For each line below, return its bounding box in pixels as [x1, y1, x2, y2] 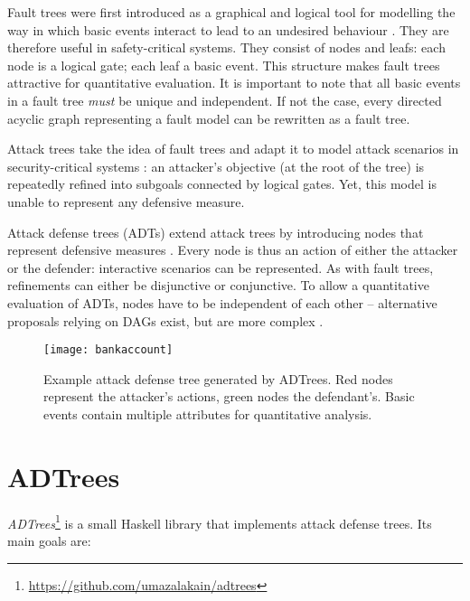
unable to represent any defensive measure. [7, 192, 245, 211]
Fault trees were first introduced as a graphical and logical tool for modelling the [7, 3, 456, 21]
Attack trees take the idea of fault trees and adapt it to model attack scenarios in [7, 139, 459, 158]
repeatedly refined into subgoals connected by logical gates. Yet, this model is [7, 174, 437, 193]
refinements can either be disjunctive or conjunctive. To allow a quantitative [7, 276, 429, 295]
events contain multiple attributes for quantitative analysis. [43, 404, 372, 423]
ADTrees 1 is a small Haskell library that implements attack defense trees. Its [7, 511, 432, 532]
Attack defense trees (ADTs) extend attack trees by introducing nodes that [7, 222, 424, 241]
